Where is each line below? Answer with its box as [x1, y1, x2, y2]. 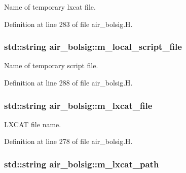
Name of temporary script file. [4, 60, 98, 71]
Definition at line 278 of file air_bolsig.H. [4, 136, 133, 147]
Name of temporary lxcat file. [4, 2, 96, 12]
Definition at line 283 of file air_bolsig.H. [4, 18, 133, 29]
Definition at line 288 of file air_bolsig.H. [4, 77, 133, 88]
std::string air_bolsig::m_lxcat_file [4, 99, 153, 111]
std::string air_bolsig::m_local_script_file [4, 40, 182, 53]
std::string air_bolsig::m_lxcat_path [4, 157, 159, 170]
